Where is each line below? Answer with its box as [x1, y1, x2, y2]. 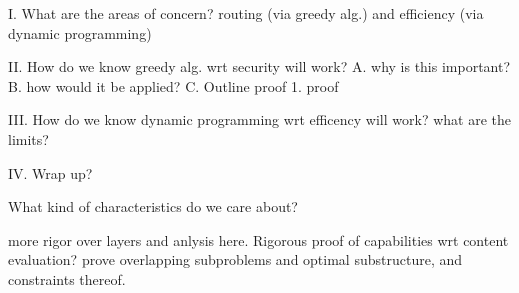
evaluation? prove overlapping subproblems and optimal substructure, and [8, 249, 463, 270]
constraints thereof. [8, 268, 126, 289]
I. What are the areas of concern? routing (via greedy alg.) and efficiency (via [8, 3, 484, 23]
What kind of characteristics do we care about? [8, 196, 298, 217]
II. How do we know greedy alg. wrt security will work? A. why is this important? [8, 56, 511, 77]
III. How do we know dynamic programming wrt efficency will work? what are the [8, 109, 511, 130]
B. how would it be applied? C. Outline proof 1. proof [8, 75, 339, 96]
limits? [8, 128, 49, 149]
